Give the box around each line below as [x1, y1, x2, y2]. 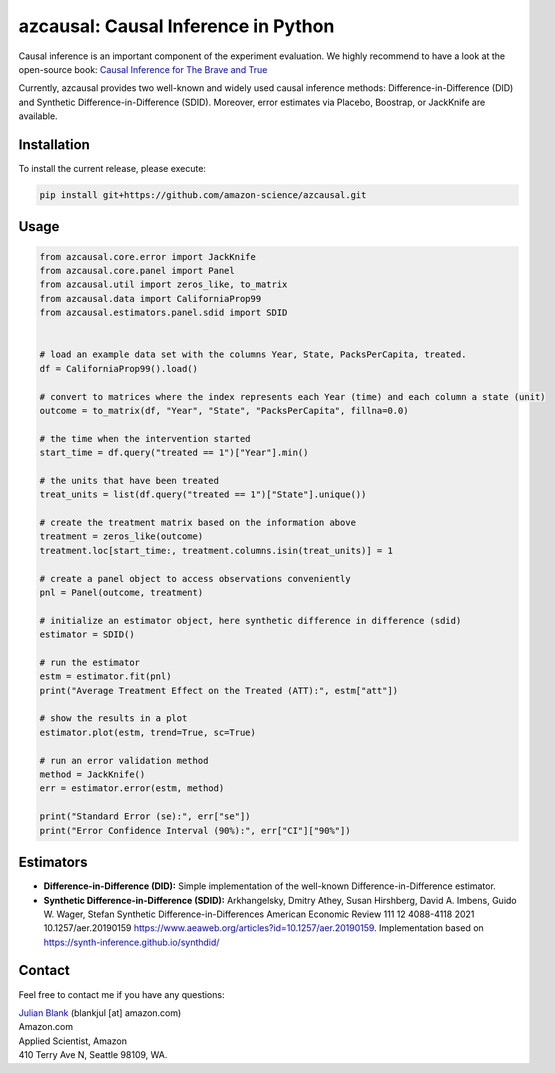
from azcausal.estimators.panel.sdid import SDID [39, 307, 288, 319]
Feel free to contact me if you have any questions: [18, 988, 225, 1000]
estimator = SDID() [39, 629, 135, 640]
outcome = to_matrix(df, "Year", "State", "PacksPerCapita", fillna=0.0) [39, 405, 409, 416]
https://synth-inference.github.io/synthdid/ [43, 936, 220, 948]
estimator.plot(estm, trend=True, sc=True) [39, 726, 257, 738]
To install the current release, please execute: [18, 163, 207, 175]
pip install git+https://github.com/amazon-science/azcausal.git [39, 190, 367, 200]
